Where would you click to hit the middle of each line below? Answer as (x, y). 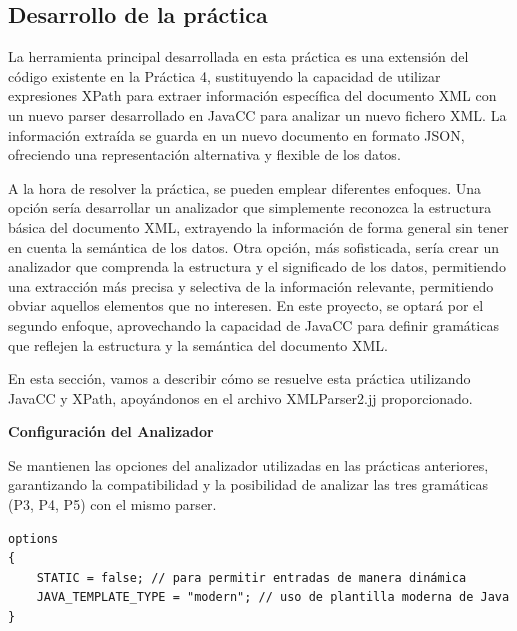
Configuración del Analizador (111, 431)
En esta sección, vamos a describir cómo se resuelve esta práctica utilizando (239, 378)
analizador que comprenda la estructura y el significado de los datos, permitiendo (257, 266)
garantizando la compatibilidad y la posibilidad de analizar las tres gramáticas (248, 484)
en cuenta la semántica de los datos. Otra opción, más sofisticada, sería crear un (254, 246)
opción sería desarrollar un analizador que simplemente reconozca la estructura (250, 207)
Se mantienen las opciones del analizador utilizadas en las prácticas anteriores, (248, 464)
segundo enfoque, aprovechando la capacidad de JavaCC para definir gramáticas (253, 324)
